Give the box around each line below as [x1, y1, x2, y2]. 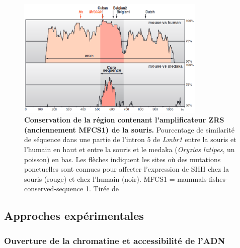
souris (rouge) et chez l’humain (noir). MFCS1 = [24, 173, 175, 184]
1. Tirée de [85, 183, 119, 194]
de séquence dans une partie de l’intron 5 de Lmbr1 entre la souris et [24, 134, 236, 145]
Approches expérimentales [4, 208, 144, 223]
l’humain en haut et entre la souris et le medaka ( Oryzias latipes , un [24, 144, 235, 155]
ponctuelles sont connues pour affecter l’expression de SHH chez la [24, 164, 229, 174]
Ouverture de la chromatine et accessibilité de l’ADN [4, 234, 225, 246]
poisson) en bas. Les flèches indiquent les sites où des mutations [24, 154, 221, 164]
